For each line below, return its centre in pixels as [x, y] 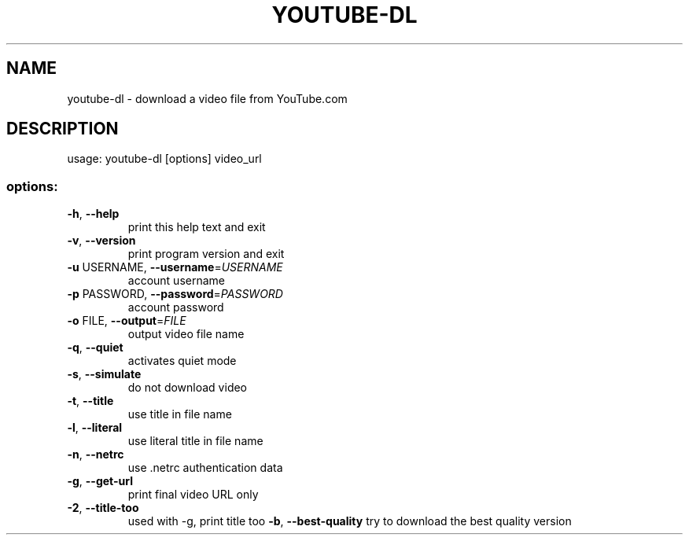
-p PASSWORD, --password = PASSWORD [175, 294]
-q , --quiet [95, 348]
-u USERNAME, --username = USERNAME [175, 267]
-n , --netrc [96, 455]
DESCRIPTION [63, 129]
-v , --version [101, 241]
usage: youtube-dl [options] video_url [164, 159]
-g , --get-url [100, 481]
